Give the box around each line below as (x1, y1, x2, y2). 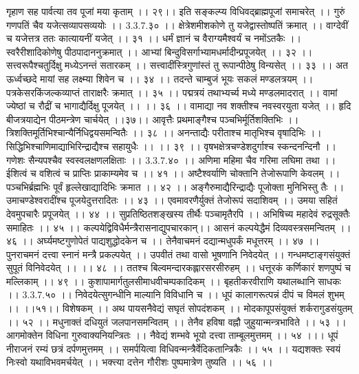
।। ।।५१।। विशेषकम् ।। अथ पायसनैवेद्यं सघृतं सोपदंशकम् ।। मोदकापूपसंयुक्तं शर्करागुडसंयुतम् (6, 301, 353, 315)
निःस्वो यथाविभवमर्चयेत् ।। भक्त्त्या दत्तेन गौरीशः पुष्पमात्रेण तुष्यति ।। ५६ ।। (6, 355, 273, 369)
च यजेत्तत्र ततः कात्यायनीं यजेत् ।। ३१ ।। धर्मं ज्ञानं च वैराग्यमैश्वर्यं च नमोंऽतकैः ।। (6, 31, 301, 45)
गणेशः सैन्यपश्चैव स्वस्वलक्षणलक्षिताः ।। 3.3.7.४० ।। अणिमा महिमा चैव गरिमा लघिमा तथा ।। (6, 152, 336, 167)
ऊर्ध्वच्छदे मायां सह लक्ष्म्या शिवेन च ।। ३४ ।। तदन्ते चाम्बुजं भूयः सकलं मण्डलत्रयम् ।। (6, 71, 314, 85)
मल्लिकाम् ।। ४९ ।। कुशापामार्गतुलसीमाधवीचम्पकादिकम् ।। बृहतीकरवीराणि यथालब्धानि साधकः (6, 273, 341, 288)
